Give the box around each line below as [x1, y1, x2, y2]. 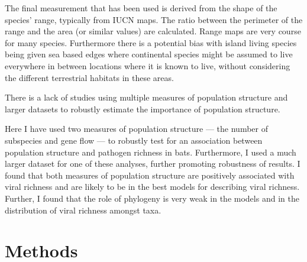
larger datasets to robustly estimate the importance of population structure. [5, 102, 280, 115]
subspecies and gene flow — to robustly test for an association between [5, 134, 263, 146]
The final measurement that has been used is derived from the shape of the [5, 2, 277, 14]
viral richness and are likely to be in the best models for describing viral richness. [5, 180, 300, 193]
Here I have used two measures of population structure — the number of [5, 122, 268, 135]
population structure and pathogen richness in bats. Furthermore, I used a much [5, 145, 296, 158]
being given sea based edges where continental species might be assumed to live [5, 48, 293, 60]
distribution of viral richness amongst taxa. [5, 203, 161, 216]
